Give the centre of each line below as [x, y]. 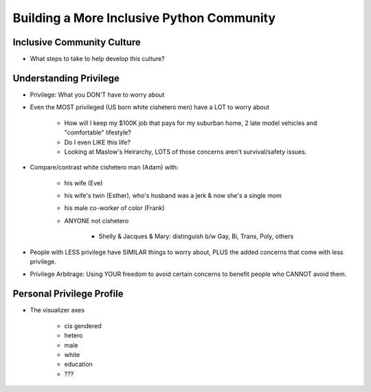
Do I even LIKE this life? [97, 142]
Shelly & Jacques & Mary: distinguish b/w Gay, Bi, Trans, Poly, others [196, 236]
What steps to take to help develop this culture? [97, 59]
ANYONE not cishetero [97, 220]
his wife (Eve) [83, 183]
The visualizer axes [57, 310]
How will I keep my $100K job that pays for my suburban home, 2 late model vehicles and [191, 123]
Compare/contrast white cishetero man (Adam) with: [104, 168]
